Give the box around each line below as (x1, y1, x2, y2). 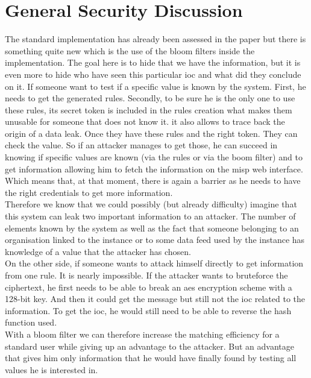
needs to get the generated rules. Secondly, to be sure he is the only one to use (5, 92, 295, 104)
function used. (5, 316, 57, 329)
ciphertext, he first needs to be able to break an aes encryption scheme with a (5, 280, 292, 293)
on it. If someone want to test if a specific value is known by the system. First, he (5, 80, 306, 92)
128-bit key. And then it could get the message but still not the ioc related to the (5, 292, 306, 305)
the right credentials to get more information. (5, 186, 173, 198)
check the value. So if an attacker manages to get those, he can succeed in (5, 139, 278, 151)
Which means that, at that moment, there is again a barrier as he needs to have (5, 174, 301, 187)
